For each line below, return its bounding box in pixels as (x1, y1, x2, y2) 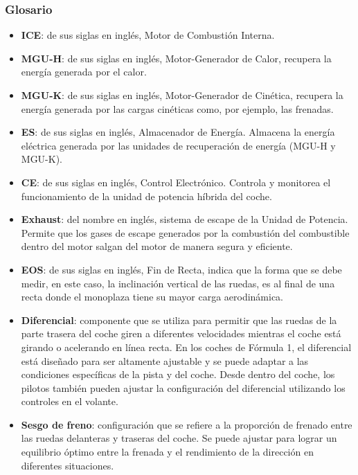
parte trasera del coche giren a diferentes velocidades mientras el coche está (21, 326, 341, 341)
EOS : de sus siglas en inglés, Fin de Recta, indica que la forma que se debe (21, 262, 342, 276)
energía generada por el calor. (21, 64, 147, 79)
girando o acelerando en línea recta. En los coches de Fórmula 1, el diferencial (21, 339, 352, 354)
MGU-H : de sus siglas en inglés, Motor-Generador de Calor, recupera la (21, 51, 332, 65)
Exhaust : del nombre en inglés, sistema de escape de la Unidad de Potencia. (21, 212, 348, 226)
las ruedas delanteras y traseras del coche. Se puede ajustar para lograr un (21, 431, 337, 445)
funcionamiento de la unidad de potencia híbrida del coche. (21, 188, 272, 203)
